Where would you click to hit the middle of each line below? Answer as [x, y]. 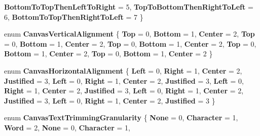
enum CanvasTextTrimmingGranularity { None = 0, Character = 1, [121, 117]
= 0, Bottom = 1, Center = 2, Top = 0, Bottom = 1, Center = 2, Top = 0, [130, 43]
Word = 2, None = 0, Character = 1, [67, 127]
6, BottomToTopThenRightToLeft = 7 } [74, 16]
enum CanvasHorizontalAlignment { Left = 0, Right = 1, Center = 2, [123, 70]
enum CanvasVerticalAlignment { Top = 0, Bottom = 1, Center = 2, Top [129, 34]
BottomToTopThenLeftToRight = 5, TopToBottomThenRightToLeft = [129, 7]
